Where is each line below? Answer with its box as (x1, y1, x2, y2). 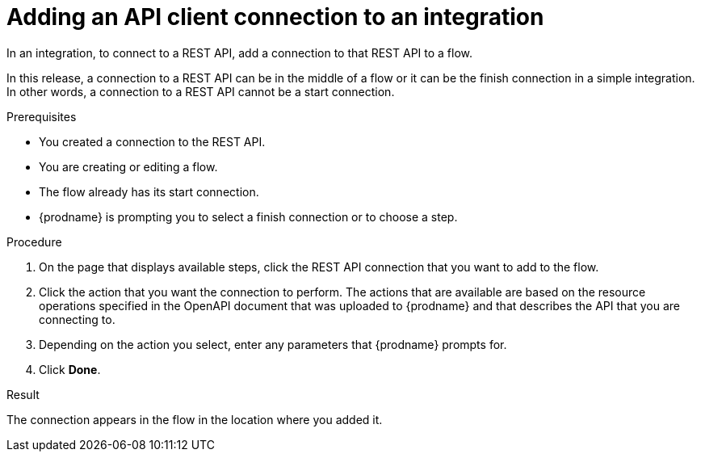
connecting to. (39, 312, 115, 326)
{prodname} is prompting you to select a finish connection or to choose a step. (39, 209, 458, 224)
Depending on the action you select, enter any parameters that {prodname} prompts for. (39, 337, 507, 351)
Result (6, 387, 40, 401)
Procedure (6, 234, 62, 249)
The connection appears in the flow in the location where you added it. (6, 412, 383, 426)
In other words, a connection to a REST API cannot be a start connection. (6, 84, 395, 99)
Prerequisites (6, 109, 77, 124)
